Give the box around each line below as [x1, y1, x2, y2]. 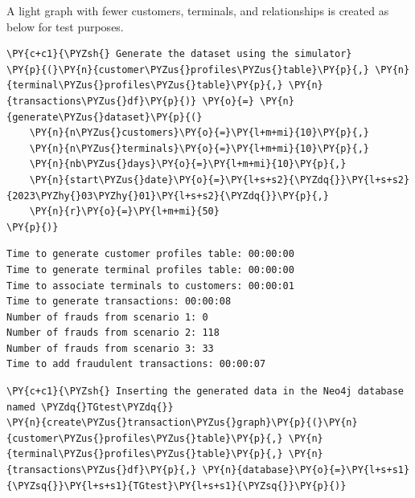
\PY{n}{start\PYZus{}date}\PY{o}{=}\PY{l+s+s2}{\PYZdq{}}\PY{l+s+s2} [29, 173, 410, 186]
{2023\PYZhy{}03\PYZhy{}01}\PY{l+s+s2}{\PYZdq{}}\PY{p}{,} [6, 190, 329, 202]
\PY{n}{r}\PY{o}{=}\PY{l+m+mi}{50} [29, 206, 220, 218]
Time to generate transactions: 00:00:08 [6, 296, 232, 308]
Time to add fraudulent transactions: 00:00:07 [6, 358, 266, 370]
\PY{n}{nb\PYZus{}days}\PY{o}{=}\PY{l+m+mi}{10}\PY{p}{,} [29, 158, 347, 170]
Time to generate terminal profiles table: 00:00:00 [6, 263, 294, 276]
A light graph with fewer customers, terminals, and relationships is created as [6, 2, 389, 18]
